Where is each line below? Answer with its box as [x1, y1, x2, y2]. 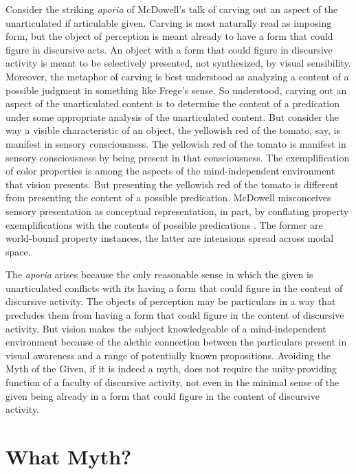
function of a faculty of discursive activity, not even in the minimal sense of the [5, 375, 340, 390]
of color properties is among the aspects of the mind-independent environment [5, 163, 335, 178]
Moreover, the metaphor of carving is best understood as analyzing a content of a [5, 69, 349, 83]
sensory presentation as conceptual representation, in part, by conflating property [5, 203, 349, 218]
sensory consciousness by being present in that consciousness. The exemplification [5, 150, 350, 164]
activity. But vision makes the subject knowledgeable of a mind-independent [5, 321, 326, 335]
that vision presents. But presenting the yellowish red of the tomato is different [5, 177, 339, 191]
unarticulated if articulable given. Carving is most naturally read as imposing [5, 15, 332, 30]
